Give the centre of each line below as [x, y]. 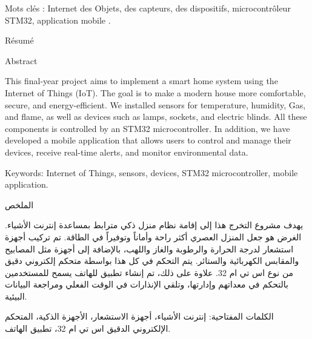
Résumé [19, 40]
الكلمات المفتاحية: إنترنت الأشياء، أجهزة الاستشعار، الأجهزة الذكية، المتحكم [139, 316]
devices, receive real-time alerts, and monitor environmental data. [127, 152]
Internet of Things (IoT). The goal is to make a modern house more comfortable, [155, 92]
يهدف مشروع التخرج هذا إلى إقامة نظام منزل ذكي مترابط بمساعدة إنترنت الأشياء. [154, 225]
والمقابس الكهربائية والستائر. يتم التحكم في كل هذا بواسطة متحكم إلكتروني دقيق [152, 261]
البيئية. [16, 296]
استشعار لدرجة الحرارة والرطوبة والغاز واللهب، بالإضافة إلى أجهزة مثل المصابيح [149, 248]
